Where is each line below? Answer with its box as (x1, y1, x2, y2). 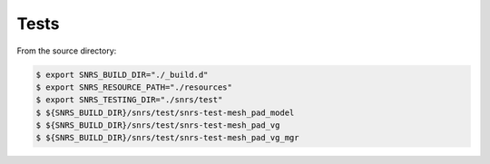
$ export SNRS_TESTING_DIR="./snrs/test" (35, 95, 223, 105)
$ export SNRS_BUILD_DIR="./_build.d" (35, 69, 209, 80)
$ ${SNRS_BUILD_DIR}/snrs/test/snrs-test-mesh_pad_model (35, 107, 295, 118)
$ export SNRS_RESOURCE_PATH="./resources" (35, 82, 233, 92)
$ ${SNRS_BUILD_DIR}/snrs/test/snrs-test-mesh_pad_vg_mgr (35, 132, 299, 143)
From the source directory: (16, 45, 117, 56)
